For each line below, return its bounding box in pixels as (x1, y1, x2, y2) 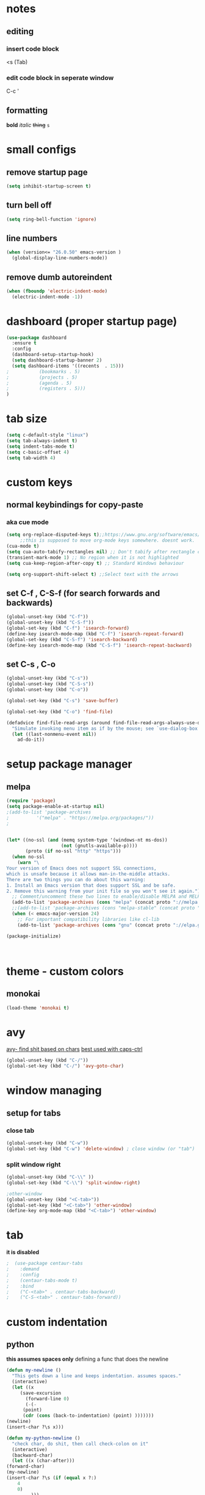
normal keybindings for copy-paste (6, 500, 143, 510)
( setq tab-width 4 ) (6, 454, 56, 461)
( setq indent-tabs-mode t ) (6, 443, 75, 449)
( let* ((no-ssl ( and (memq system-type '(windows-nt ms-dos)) (6, 837, 168, 843)
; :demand (6, 1266, 40, 1272)
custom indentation (6, 1315, 108, 1329)
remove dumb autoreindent (6, 272, 113, 282)
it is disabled (6, 1248, 40, 1256)
